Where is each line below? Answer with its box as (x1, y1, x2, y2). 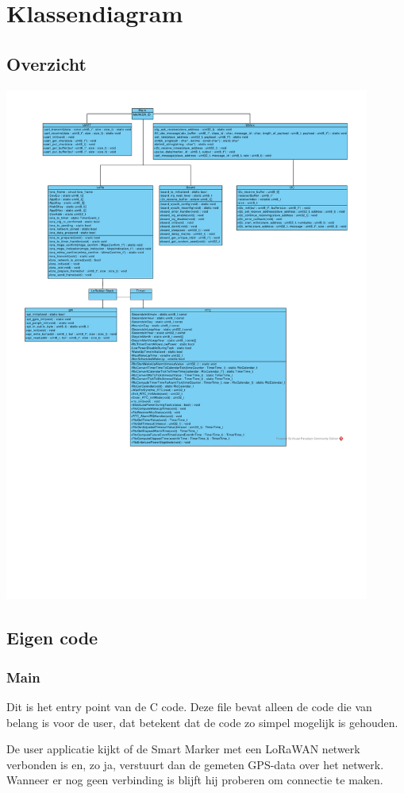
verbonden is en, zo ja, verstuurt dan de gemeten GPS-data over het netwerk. (6, 756, 384, 772)
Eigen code (6, 625, 98, 650)
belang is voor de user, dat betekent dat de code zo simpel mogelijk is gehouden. (6, 714, 398, 730)
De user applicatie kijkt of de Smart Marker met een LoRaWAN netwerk (6, 741, 360, 757)
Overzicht (6, 51, 87, 75)
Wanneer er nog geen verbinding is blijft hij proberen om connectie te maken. (6, 772, 383, 788)
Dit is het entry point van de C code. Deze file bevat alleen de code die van (6, 698, 372, 714)
